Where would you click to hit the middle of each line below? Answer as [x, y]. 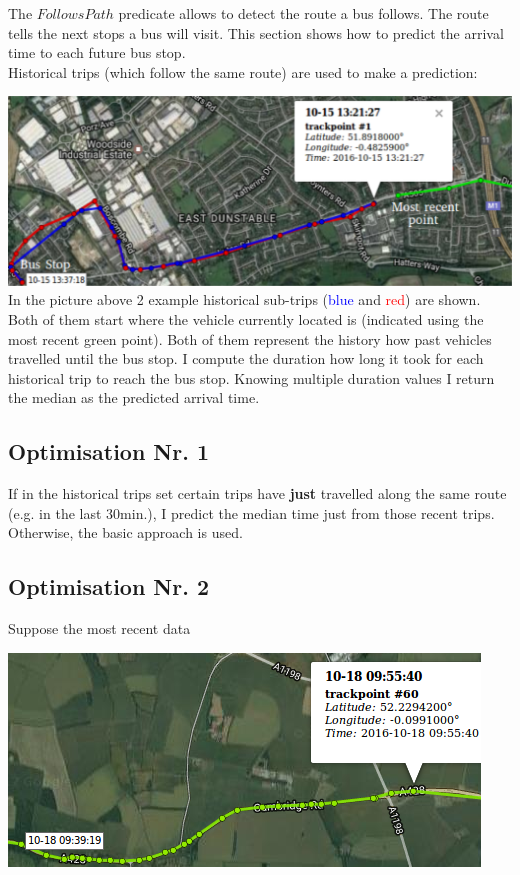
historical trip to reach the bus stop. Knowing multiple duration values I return [251, 377]
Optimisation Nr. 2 [109, 586]
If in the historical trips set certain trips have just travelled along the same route [257, 493]
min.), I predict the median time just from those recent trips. [307, 512]
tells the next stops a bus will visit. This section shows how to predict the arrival [256, 32]
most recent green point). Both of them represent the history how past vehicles [250, 338]
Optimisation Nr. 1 [109, 451]
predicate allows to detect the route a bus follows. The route [303, 13]
